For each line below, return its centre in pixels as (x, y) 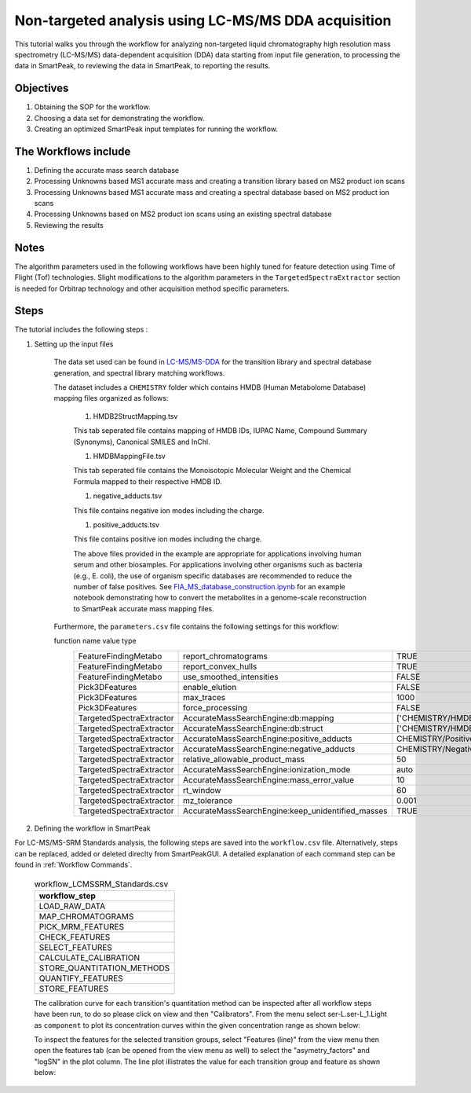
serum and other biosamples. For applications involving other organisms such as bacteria (218, 565)
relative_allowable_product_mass (244, 759)
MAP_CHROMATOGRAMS (86, 916)
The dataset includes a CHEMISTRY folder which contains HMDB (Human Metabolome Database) (210, 387)
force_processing (215, 707)
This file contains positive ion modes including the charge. (168, 539)
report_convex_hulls (220, 666)
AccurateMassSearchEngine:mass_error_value (268, 779)
